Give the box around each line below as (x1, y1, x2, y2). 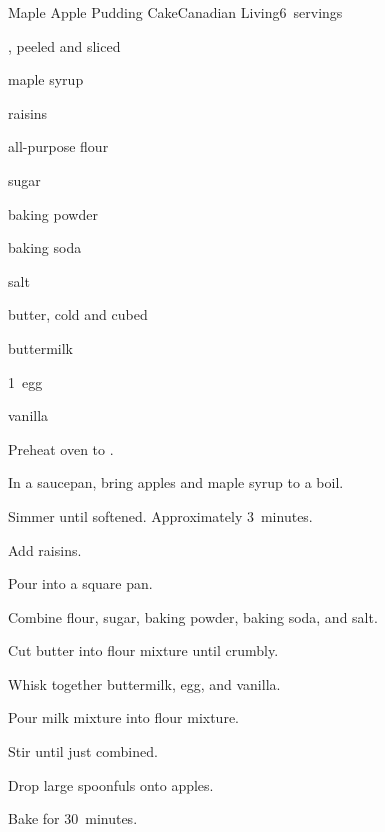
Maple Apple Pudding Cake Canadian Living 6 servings (8, 2, 343, 22)
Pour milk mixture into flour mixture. (8, 707, 239, 728)
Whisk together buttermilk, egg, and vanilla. (8, 673, 281, 694)
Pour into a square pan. (8, 573, 153, 594)
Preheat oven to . (8, 438, 114, 459)
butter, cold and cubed (8, 304, 148, 325)
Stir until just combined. (8, 741, 158, 762)
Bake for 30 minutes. (8, 808, 138, 829)
